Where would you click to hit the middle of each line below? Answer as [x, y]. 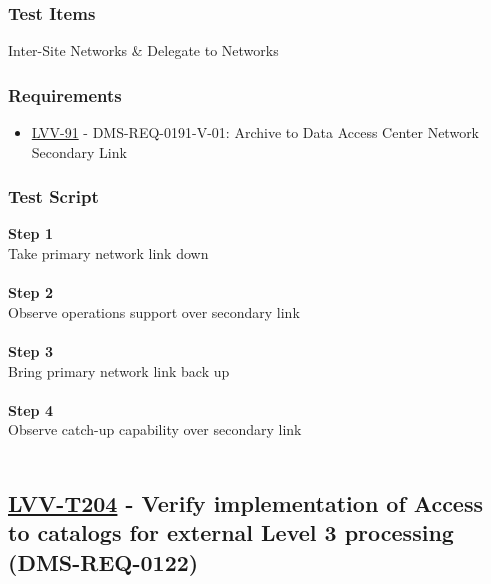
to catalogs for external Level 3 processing [231, 532]
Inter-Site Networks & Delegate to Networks [143, 50]
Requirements [65, 94]
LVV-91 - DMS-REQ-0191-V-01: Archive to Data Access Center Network [255, 132]
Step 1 [30, 233]
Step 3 [30, 351]
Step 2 [30, 292]
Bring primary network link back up [119, 370]
